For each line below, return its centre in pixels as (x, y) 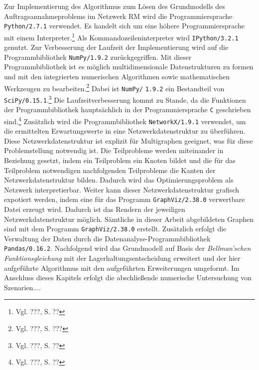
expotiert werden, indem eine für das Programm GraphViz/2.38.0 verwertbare (125, 199)
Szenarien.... (22, 287)
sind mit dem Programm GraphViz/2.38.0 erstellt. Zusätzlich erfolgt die (115, 229)
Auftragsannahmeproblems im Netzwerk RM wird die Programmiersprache (118, 16)
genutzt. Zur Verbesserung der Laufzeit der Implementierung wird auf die (116, 47)
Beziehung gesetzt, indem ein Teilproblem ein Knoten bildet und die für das (120, 160)
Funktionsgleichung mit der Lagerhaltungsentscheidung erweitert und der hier (122, 258)
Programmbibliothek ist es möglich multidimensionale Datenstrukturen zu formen (129, 67)
